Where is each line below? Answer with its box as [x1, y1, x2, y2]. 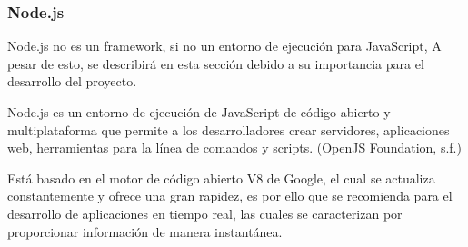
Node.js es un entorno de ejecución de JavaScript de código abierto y [7, 103, 391, 121]
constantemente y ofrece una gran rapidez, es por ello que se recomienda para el [7, 186, 453, 205]
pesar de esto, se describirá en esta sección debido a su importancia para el [7, 54, 424, 73]
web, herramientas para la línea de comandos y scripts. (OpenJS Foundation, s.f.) [7, 138, 462, 157]
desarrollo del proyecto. [7, 72, 137, 91]
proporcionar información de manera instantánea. [7, 222, 283, 241]
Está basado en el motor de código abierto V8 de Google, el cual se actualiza [7, 168, 435, 187]
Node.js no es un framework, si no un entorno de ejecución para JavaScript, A [7, 36, 442, 55]
